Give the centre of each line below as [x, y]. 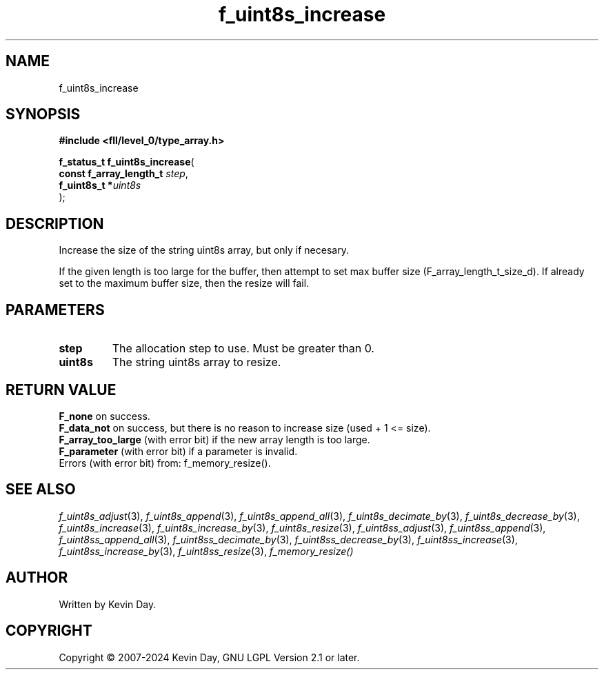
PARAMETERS [55, 310]
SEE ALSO [41, 490]
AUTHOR [37, 578]
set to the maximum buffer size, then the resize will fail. [184, 283]
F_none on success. [104, 416]
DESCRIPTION [55, 223]
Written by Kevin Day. [108, 604]
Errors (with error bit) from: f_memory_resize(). [165, 463]
